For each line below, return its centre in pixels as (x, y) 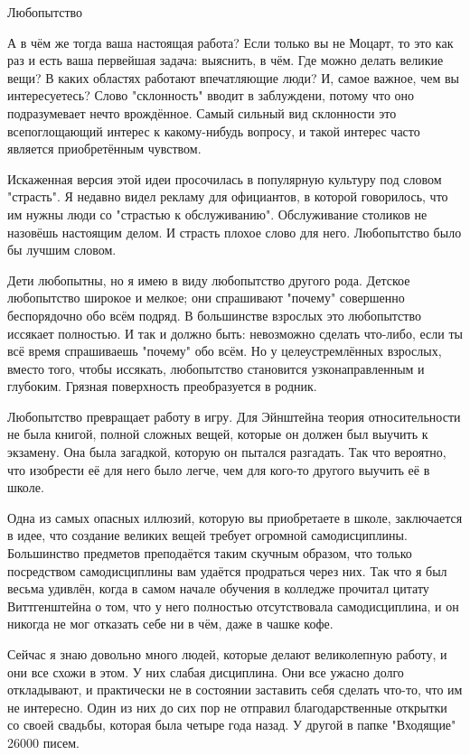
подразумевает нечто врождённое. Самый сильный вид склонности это (202, 112)
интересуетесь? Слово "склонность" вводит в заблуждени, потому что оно (211, 95)
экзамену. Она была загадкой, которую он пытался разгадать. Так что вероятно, (227, 452)
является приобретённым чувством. (104, 149)
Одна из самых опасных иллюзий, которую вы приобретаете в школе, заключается (235, 517)
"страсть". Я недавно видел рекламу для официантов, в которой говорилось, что (228, 196)
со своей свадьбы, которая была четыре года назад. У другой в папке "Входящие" (232, 725)
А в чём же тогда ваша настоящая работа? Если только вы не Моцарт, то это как (230, 42)
